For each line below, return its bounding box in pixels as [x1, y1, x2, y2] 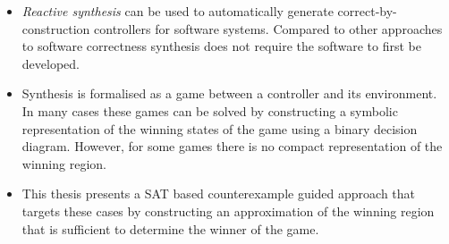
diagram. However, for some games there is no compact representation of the [21, 137, 443, 156]
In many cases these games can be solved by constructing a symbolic [21, 101, 398, 120]
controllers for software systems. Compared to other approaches [94, 19, 443, 38]
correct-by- [337, 2, 397, 20]
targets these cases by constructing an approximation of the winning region [21, 201, 435, 220]
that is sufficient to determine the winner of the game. [21, 219, 319, 238]
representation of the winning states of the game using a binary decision [21, 119, 418, 138]
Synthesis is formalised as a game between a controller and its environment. [21, 84, 437, 103]
